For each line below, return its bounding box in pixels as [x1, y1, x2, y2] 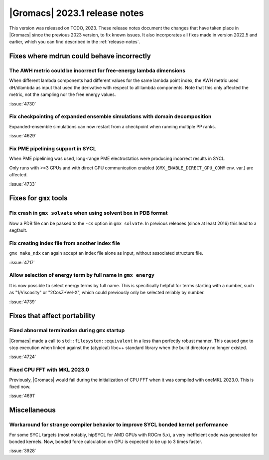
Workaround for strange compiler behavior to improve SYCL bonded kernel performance [9, 421, 228, 428]
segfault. [9, 227, 27, 233]
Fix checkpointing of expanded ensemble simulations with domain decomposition [9, 113, 212, 120]
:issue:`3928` [9, 448, 37, 454]
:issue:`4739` [9, 299, 36, 305]
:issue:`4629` [9, 133, 37, 139]
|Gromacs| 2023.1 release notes [9, 7, 144, 18]
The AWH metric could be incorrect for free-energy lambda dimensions [9, 67, 186, 74]
